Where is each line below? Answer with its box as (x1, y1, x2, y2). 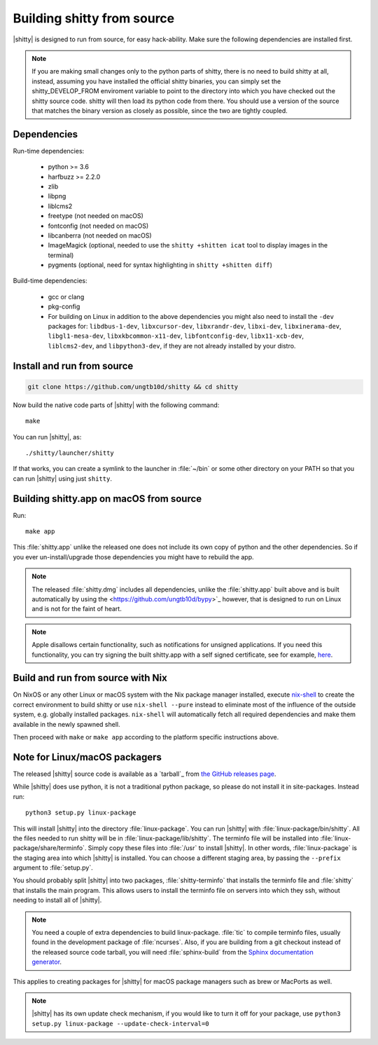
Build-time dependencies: (13, 277, 87, 285)
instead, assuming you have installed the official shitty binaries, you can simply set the (31, 77, 281, 86)
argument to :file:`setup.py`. (13, 863, 94, 872)
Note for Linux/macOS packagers (13, 751, 162, 763)
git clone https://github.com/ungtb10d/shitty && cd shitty (27, 383, 239, 390)
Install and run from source (13, 360, 134, 371)
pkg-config (48, 302, 80, 311)
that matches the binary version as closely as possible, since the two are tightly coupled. (31, 106, 288, 115)
